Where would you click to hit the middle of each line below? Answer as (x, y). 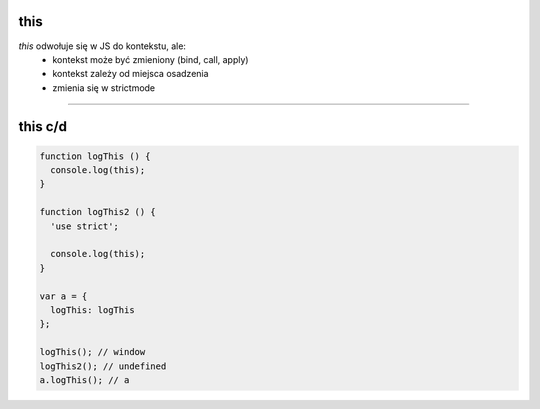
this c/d (42, 126)
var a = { (63, 296)
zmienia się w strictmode (104, 87)
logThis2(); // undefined (103, 366)
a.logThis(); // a (84, 379)
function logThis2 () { (98, 212)
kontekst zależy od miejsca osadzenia (130, 74)
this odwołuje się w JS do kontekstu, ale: (102, 46)
